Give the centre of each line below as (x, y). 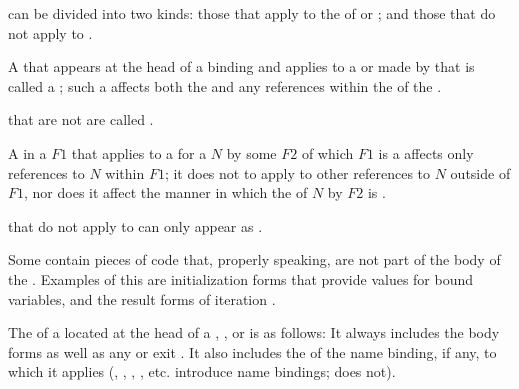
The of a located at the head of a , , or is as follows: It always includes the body (254, 332)
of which (327, 152)
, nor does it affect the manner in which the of (166, 192)
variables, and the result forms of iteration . (142, 298)
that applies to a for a (139, 152)
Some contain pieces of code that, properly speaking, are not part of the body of (254, 259)
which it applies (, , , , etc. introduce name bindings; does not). (202, 371)
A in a (27, 152)
